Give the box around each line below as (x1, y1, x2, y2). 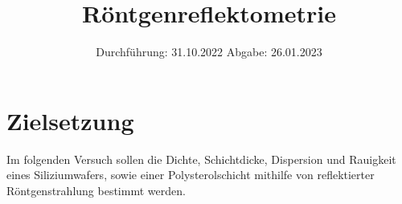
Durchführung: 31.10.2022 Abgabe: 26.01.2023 (96, 43, 322, 60)
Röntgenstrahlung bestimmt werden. (6, 182, 186, 198)
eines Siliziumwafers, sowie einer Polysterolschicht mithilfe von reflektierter (6, 166, 375, 183)
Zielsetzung (6, 104, 134, 137)
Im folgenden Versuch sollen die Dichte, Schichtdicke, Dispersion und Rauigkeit (6, 150, 396, 167)
